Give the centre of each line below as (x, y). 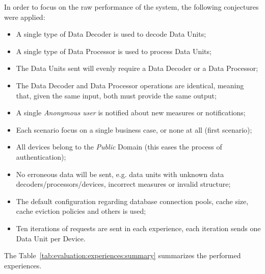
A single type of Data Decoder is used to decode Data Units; (111, 34)
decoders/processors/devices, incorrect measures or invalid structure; (123, 184)
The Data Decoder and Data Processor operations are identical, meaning (130, 85)
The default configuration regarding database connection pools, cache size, (132, 201)
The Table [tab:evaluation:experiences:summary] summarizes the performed (123, 255)
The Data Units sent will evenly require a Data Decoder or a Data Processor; (137, 68)
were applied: (25, 17)
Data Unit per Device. (51, 238)
